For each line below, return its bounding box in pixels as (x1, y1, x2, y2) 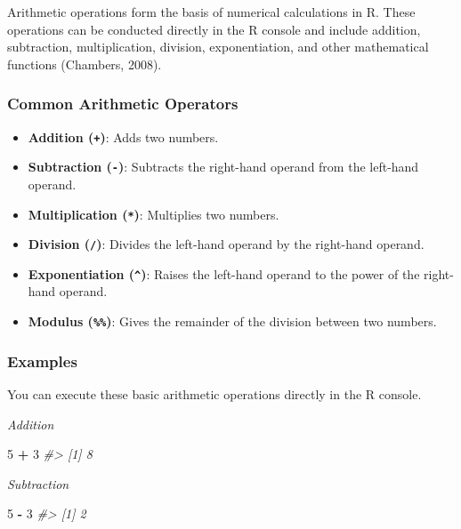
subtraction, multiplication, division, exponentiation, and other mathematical (7, 37, 429, 56)
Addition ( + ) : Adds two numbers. (28, 127, 219, 146)
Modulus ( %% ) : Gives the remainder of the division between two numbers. (28, 312, 437, 331)
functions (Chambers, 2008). (7, 54, 162, 73)
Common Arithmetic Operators (7, 92, 239, 115)
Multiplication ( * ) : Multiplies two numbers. (28, 204, 279, 223)
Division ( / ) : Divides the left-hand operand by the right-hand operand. (28, 235, 425, 253)
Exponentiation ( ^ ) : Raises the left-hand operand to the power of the (28, 264, 420, 283)
